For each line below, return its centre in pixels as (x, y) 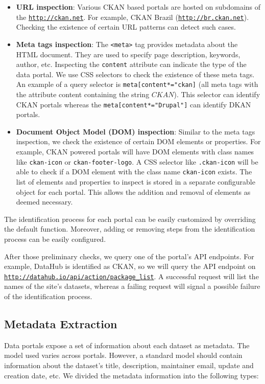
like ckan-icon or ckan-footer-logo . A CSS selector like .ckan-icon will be (137, 161)
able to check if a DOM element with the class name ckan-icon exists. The (134, 172)
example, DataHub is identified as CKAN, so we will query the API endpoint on (130, 266)
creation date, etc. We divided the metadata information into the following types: (131, 375)
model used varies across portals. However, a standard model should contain (123, 355)
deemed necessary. (44, 202)
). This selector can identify (217, 94)
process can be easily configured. (55, 239)
